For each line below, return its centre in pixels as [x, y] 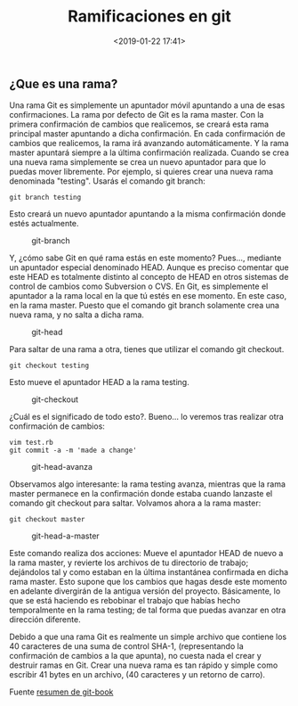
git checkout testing [49, 366]
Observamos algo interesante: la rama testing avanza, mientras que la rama [148, 484]
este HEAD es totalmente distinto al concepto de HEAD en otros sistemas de [149, 277]
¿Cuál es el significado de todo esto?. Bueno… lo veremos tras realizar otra [147, 417]
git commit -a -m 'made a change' [73, 451]
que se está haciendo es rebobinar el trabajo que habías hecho [125, 601]
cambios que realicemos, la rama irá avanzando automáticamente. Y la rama [149, 144]
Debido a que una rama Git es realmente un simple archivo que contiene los [148, 637]
